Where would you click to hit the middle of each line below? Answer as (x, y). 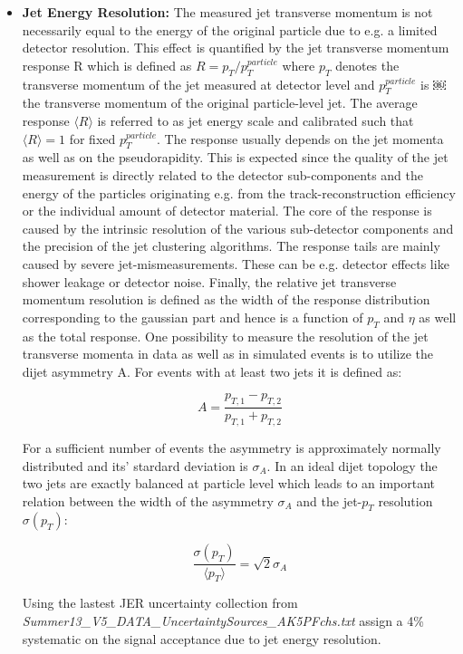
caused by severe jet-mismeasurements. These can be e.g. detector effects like (236, 263)
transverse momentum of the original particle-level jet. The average (231, 103)
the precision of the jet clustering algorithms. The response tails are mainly (231, 246)
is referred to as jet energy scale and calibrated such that (256, 120)
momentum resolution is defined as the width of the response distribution (226, 299)
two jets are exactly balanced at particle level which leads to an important (229, 483)
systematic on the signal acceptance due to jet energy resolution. (202, 638)
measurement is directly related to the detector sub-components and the (222, 174)
